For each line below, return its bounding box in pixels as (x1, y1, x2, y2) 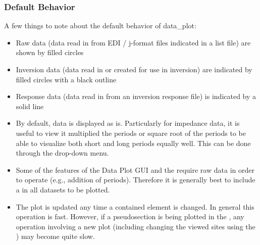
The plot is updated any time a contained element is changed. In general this (16, 201, 254, 212)
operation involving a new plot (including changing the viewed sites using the (16, 221, 255, 231)
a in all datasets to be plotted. (16, 184, 110, 194)
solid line (16, 101, 44, 111)
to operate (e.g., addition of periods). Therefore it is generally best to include (16, 174, 255, 185)
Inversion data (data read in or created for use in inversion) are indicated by (16, 64, 252, 74)
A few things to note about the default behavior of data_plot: (4, 20, 196, 31)
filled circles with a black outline (16, 74, 117, 84)
